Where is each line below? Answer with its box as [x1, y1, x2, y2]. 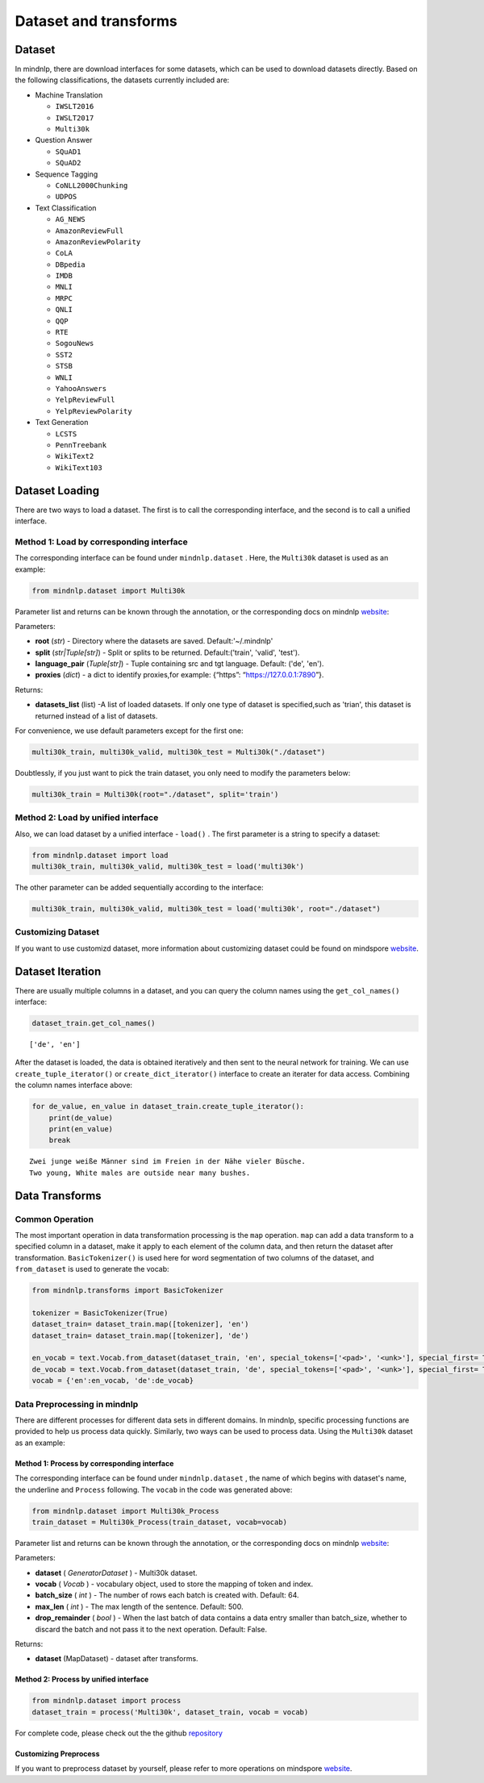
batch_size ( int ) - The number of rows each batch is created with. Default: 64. [35, 1590, 299, 1600]
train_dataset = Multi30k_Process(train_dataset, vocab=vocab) [31, 1517, 288, 1527]
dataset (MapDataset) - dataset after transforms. [35, 1654, 198, 1664]
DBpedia [55, 260, 86, 269]
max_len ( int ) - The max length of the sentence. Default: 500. [35, 1602, 244, 1611]
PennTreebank [55, 440, 107, 449]
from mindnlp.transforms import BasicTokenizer [31, 1286, 223, 1295]
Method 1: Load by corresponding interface [15, 536, 189, 548]
